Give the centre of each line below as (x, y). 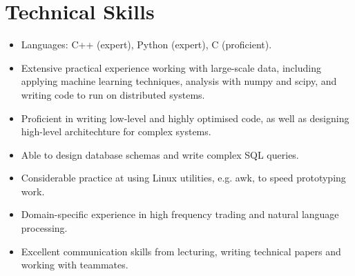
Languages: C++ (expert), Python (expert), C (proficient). (146, 45)
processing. (44, 228)
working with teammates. (75, 265)
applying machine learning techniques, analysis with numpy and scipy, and (179, 81)
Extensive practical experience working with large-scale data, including (171, 67)
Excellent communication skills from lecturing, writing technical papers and (181, 251)
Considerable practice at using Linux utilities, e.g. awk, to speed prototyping (183, 178)
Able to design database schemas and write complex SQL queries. (160, 154)
